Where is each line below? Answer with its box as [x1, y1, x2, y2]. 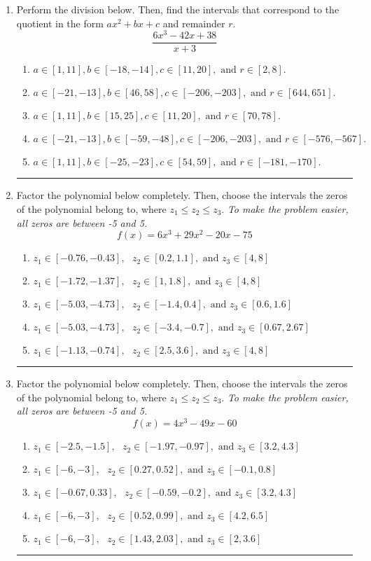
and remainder [162, 15, 225, 30]
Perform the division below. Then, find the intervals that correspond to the [16, 2, 339, 16]
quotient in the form [16, 15, 104, 30]
